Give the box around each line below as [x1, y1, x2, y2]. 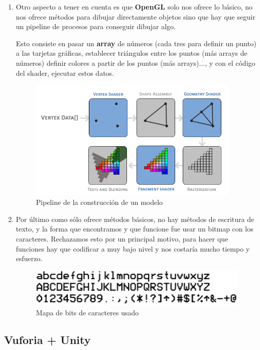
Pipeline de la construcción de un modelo [36, 197, 163, 207]
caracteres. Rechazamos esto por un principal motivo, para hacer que [16, 234, 228, 244]
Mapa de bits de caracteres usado [36, 307, 139, 317]
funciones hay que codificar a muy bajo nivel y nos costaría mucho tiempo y [16, 243, 250, 254]
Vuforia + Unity [4, 331, 91, 347]
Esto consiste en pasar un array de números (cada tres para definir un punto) [16, 38, 256, 48]
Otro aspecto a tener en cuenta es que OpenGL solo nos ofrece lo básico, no [16, 2, 253, 12]
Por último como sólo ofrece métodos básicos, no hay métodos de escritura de [16, 213, 254, 224]
